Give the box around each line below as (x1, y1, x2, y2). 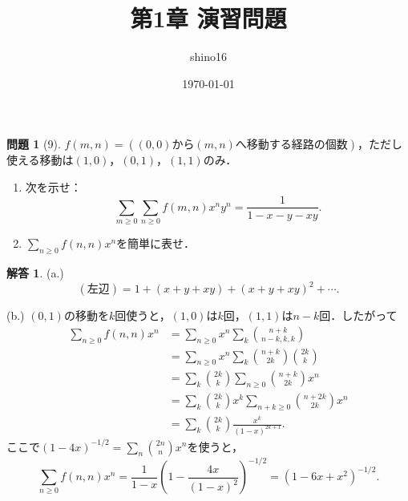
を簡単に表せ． (116, 235, 196, 252)
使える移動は (6, 152, 74, 168)
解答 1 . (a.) (6, 265, 64, 281)
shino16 (190, 48, 227, 65)
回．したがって (319, 307, 398, 324)
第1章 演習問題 (130, 2, 287, 34)
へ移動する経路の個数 (235, 139, 348, 152)
